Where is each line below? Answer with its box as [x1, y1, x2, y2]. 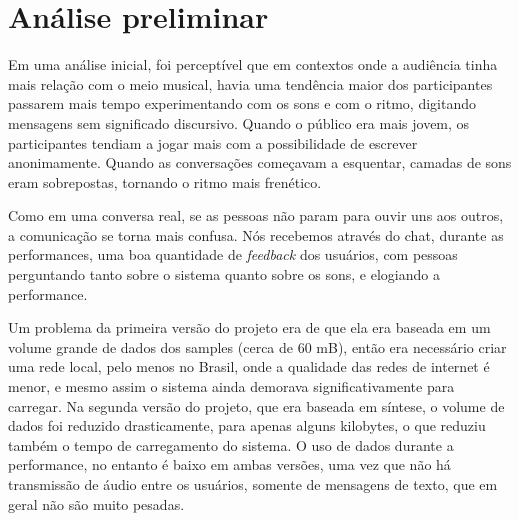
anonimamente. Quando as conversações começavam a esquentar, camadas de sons [8, 152, 512, 173]
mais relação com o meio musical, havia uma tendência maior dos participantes [8, 73, 493, 94]
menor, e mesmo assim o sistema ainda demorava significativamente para [8, 376, 455, 397]
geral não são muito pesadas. [8, 493, 185, 514]
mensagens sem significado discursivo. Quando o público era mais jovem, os [8, 112, 470, 133]
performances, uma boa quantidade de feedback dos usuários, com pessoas [8, 244, 458, 265]
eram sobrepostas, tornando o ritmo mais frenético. [8, 171, 322, 192]
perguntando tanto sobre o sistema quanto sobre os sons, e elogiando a [8, 264, 440, 285]
